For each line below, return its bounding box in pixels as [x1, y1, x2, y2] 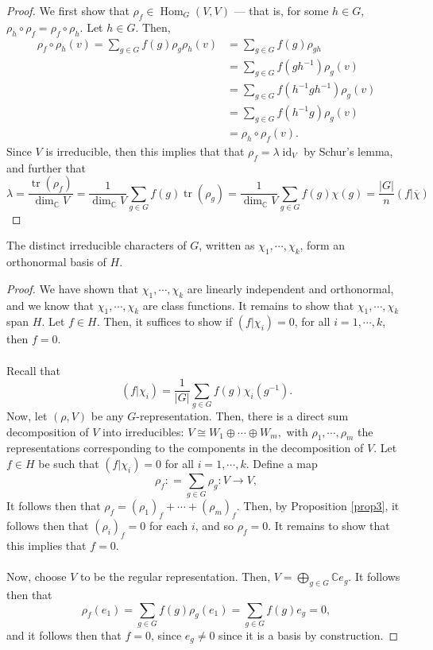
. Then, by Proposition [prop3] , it [236, 497, 400, 514]
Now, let [6, 408, 48, 424]
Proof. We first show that [6, 2, 130, 18]
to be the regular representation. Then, [80, 568, 271, 585]
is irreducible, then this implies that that [45, 142, 245, 159]
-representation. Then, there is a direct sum [136, 408, 349, 424]
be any [91, 408, 124, 424]
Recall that [6, 362, 60, 378]
